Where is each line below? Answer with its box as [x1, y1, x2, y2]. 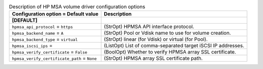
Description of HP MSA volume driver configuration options [9, 3, 146, 10]
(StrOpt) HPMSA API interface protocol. [104, 23, 194, 30]
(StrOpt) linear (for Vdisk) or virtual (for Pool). [104, 36, 208, 43]
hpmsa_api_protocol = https [12, 23, 73, 30]
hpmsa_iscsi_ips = [12, 42, 53, 49]
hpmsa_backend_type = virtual [12, 36, 78, 43]
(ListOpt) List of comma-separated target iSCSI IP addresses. [104, 42, 244, 49]
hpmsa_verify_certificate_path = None [12, 55, 97, 62]
